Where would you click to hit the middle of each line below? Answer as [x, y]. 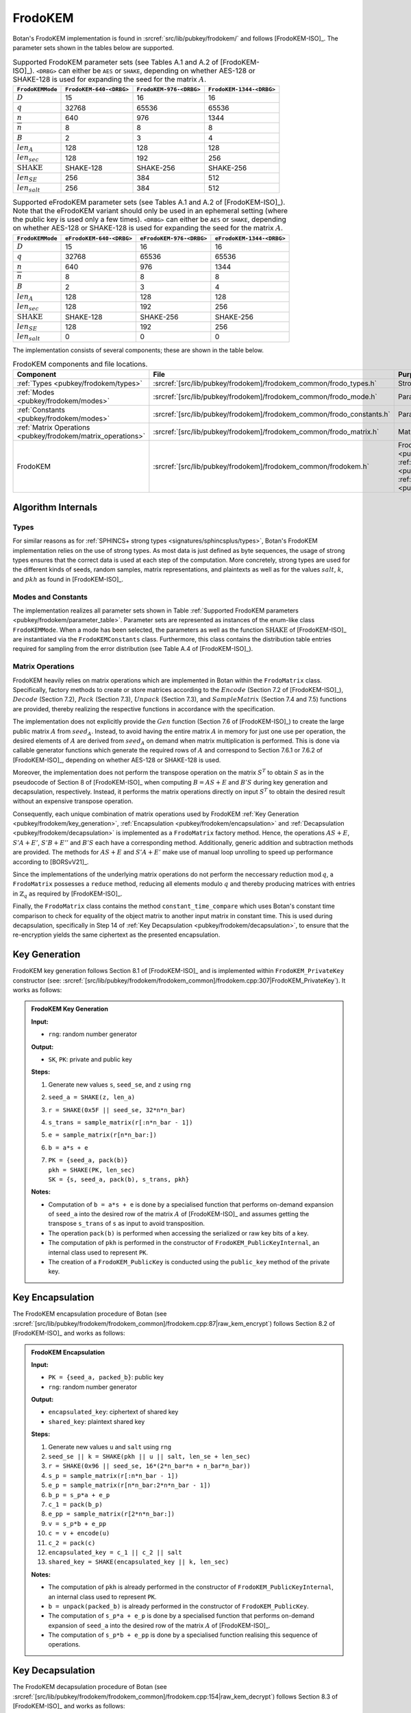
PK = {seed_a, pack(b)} [88, 1160]
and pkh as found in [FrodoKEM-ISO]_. [68, 579]
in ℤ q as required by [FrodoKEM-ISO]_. [67, 894]
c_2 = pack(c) [72, 1543]
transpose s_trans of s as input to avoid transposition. [127, 1224]
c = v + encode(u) [79, 1533]
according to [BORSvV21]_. [51, 862]
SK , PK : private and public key [90, 1059]
